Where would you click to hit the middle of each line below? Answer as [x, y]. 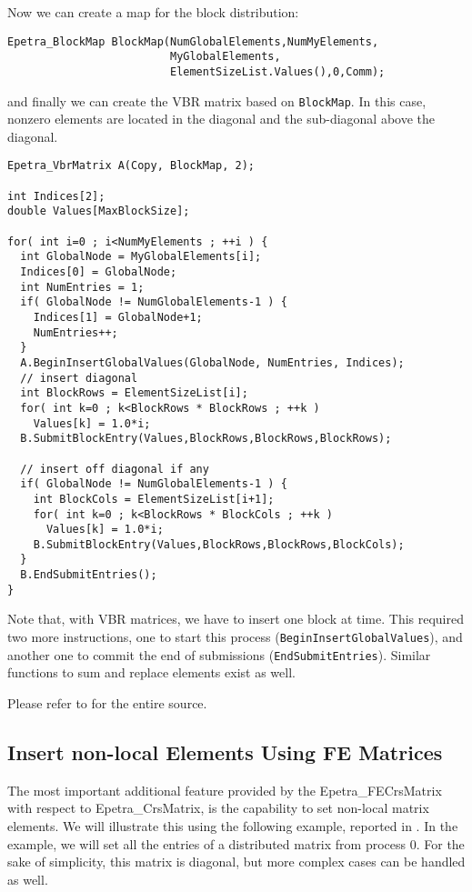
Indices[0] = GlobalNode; [99, 272]
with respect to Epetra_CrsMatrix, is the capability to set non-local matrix [218, 808]
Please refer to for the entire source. [107, 702]
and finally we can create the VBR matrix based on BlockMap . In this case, [217, 100]
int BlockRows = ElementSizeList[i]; [134, 393]
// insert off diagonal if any [115, 469]
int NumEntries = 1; [82, 287]
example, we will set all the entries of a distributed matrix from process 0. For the [236, 843]
